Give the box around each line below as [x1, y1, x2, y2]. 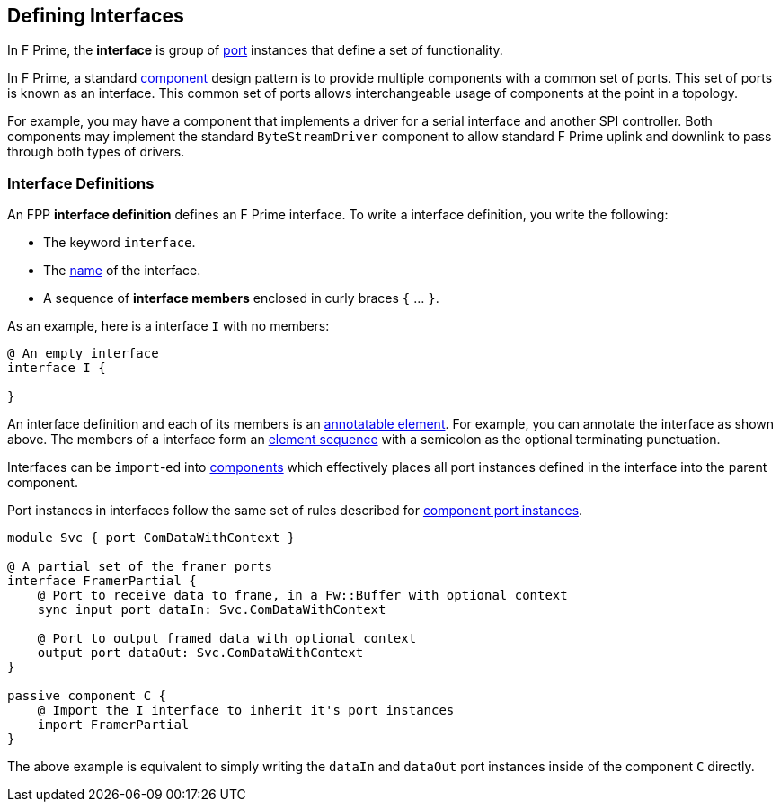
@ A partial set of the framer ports [7, 559, 273, 574]
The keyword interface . [43, 235, 196, 251]
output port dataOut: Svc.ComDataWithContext [37, 645, 364, 661]
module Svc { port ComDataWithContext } [7, 530, 296, 546]
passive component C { [7, 689, 167, 704]
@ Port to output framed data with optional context [37, 631, 417, 646]
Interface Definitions [7, 173, 155, 192]
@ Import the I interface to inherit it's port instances [37, 703, 455, 718]
